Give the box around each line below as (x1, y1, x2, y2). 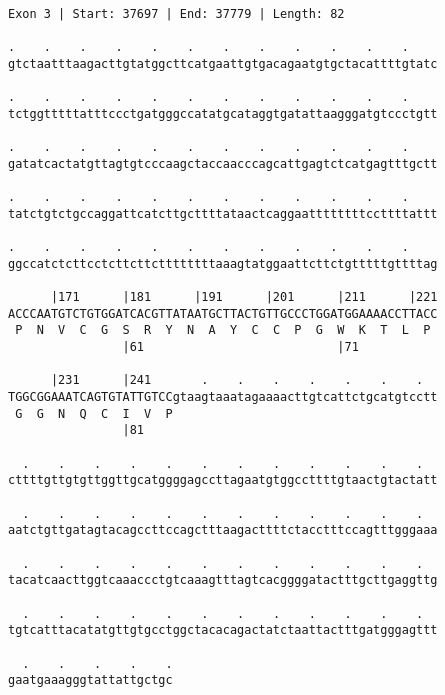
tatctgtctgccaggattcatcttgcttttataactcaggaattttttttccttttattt (8, 206, 438, 221)
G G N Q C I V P (15, 406, 173, 421)
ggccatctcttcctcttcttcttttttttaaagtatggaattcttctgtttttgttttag (8, 256, 438, 271)
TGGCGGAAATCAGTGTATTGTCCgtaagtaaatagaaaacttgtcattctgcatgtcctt (8, 390, 438, 405)
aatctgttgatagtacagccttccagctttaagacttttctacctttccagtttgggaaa (8, 523, 438, 538)
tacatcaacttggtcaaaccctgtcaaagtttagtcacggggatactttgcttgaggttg (8, 573, 438, 588)
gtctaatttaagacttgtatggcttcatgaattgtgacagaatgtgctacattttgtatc (8, 56, 438, 71)
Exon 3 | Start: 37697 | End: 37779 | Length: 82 (8, 7, 345, 21)
